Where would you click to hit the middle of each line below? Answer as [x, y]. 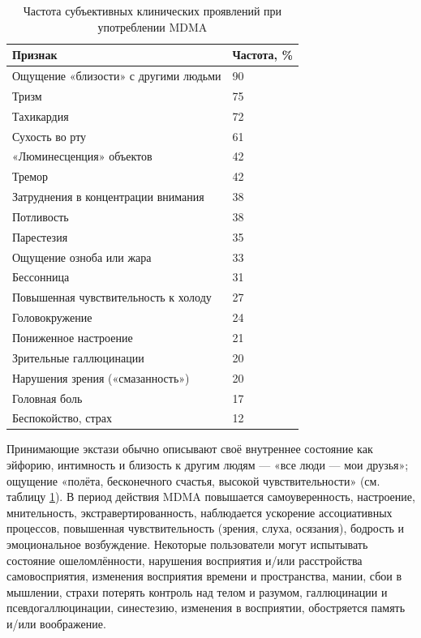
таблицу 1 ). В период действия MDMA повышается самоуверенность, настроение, [211, 497]
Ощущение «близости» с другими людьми [117, 76]
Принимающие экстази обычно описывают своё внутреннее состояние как [190, 449]
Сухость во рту [49, 136]
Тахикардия [41, 116]
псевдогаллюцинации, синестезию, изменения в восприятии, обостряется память [206, 608]
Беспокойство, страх [62, 418]
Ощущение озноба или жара [82, 257]
